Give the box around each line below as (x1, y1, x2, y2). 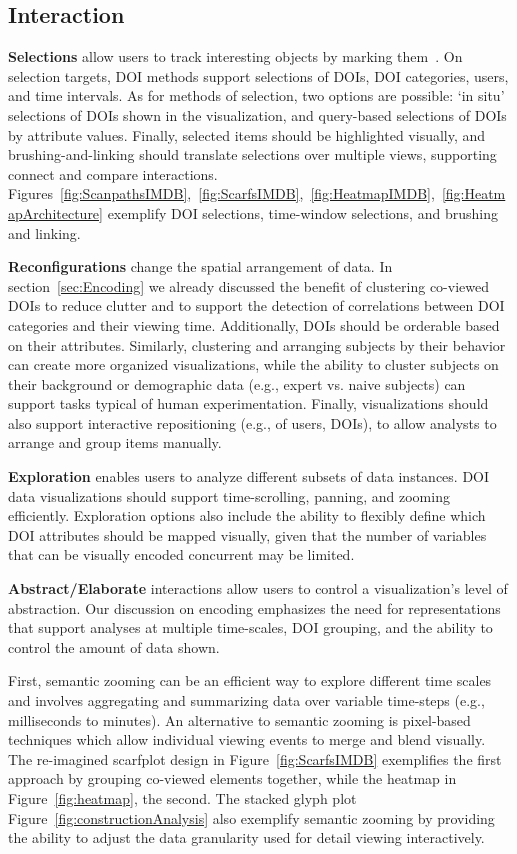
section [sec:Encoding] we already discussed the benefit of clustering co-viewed (8, 275, 489, 296)
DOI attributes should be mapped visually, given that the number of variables (8, 524, 487, 545)
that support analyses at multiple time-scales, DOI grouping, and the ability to (8, 617, 493, 638)
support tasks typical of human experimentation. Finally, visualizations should (8, 393, 489, 414)
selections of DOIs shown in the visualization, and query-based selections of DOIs (8, 104, 507, 125)
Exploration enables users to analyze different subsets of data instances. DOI (8, 466, 490, 487)
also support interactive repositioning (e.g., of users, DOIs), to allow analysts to (8, 412, 497, 433)
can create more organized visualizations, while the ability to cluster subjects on (8, 354, 499, 375)
